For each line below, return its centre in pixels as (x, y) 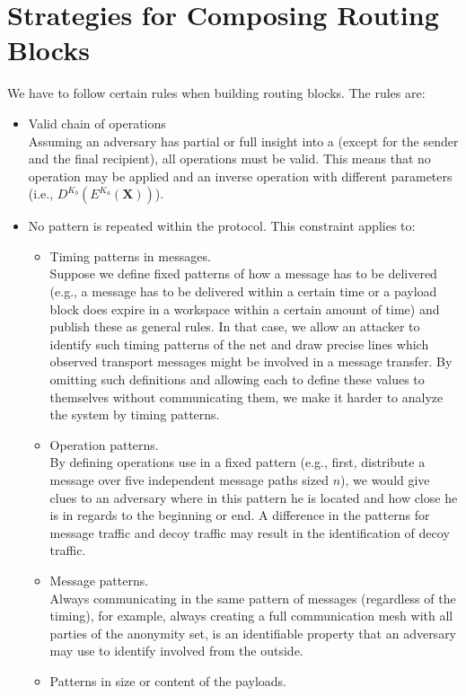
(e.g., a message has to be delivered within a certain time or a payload (243, 291)
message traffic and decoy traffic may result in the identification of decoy (250, 532)
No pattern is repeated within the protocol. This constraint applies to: (222, 226)
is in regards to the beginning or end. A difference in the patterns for (240, 515)
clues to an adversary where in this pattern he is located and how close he (254, 497)
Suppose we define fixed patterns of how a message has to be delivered (243, 273)
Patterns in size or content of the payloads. (168, 680)
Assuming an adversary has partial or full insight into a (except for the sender (243, 141)
